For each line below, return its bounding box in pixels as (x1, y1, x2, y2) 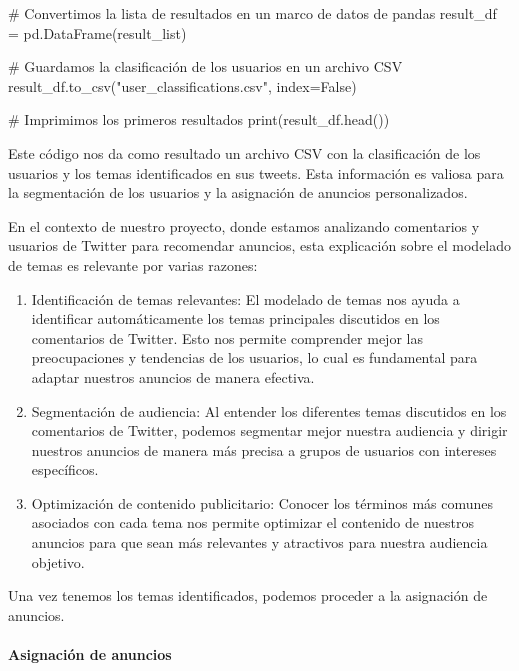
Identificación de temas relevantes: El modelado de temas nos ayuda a (31, 288, 460, 309)
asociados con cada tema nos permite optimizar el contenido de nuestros (31, 512, 475, 533)
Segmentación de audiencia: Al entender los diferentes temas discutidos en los (31, 400, 507, 421)
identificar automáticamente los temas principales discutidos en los (31, 308, 440, 329)
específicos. (31, 459, 99, 480)
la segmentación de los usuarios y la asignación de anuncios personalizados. (8, 182, 468, 203)
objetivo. (31, 551, 85, 572)
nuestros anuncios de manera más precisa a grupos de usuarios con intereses (31, 439, 497, 460)
